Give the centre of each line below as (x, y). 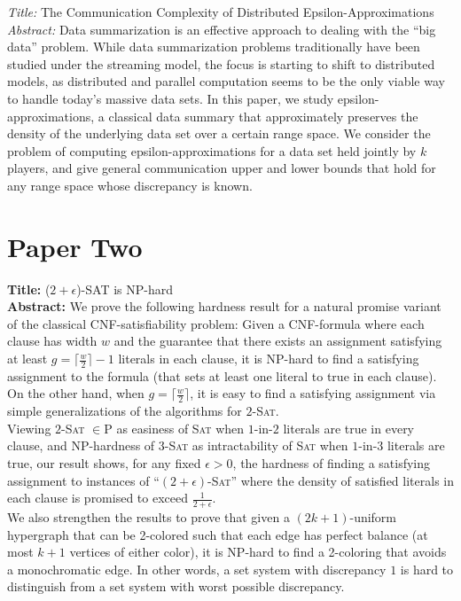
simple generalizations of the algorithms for (125, 411)
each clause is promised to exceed (98, 498)
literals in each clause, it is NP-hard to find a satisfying (269, 359)
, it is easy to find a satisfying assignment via (313, 393)
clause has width (52, 341)
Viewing (29, 428)
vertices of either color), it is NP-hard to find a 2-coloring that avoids (258, 552)
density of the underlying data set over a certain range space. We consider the (219, 133)
